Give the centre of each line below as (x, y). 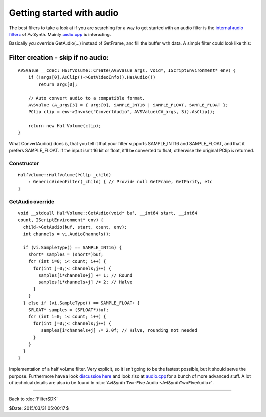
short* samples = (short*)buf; (66, 255)
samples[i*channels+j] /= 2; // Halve (85, 282)
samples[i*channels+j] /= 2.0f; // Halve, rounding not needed (119, 330)
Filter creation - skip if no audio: (59, 57)
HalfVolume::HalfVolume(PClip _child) (65, 175)
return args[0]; (58, 84)
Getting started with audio (64, 13)
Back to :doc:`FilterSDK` (33, 399)
